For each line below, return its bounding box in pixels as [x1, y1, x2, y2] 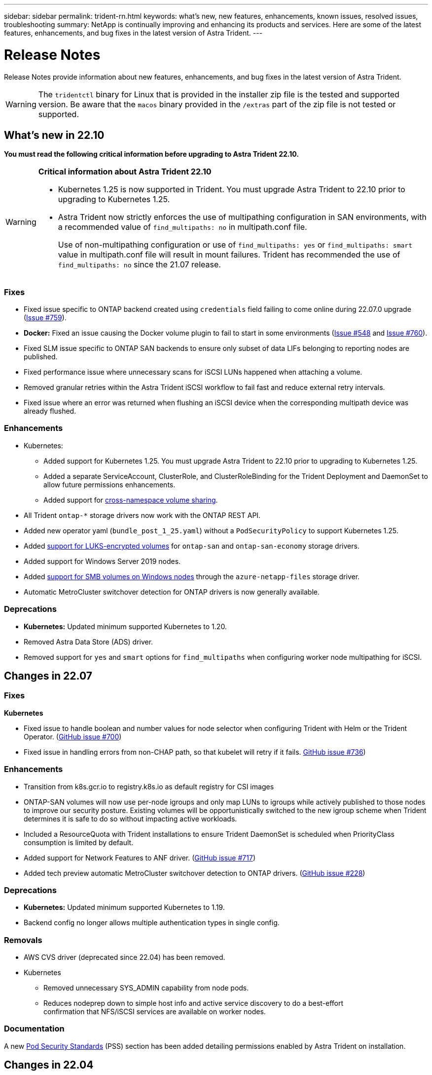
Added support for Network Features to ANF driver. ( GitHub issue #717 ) [24, 853, 255, 862]
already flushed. [24, 407, 76, 416]
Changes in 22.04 [4, 1059, 94, 1072]
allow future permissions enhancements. [43, 480, 176, 489]
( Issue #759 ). [24, 313, 67, 322]
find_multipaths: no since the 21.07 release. [58, 259, 221, 270]
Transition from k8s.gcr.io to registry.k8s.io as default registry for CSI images [24, 782, 274, 791]
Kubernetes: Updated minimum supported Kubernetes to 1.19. [24, 903, 225, 912]
